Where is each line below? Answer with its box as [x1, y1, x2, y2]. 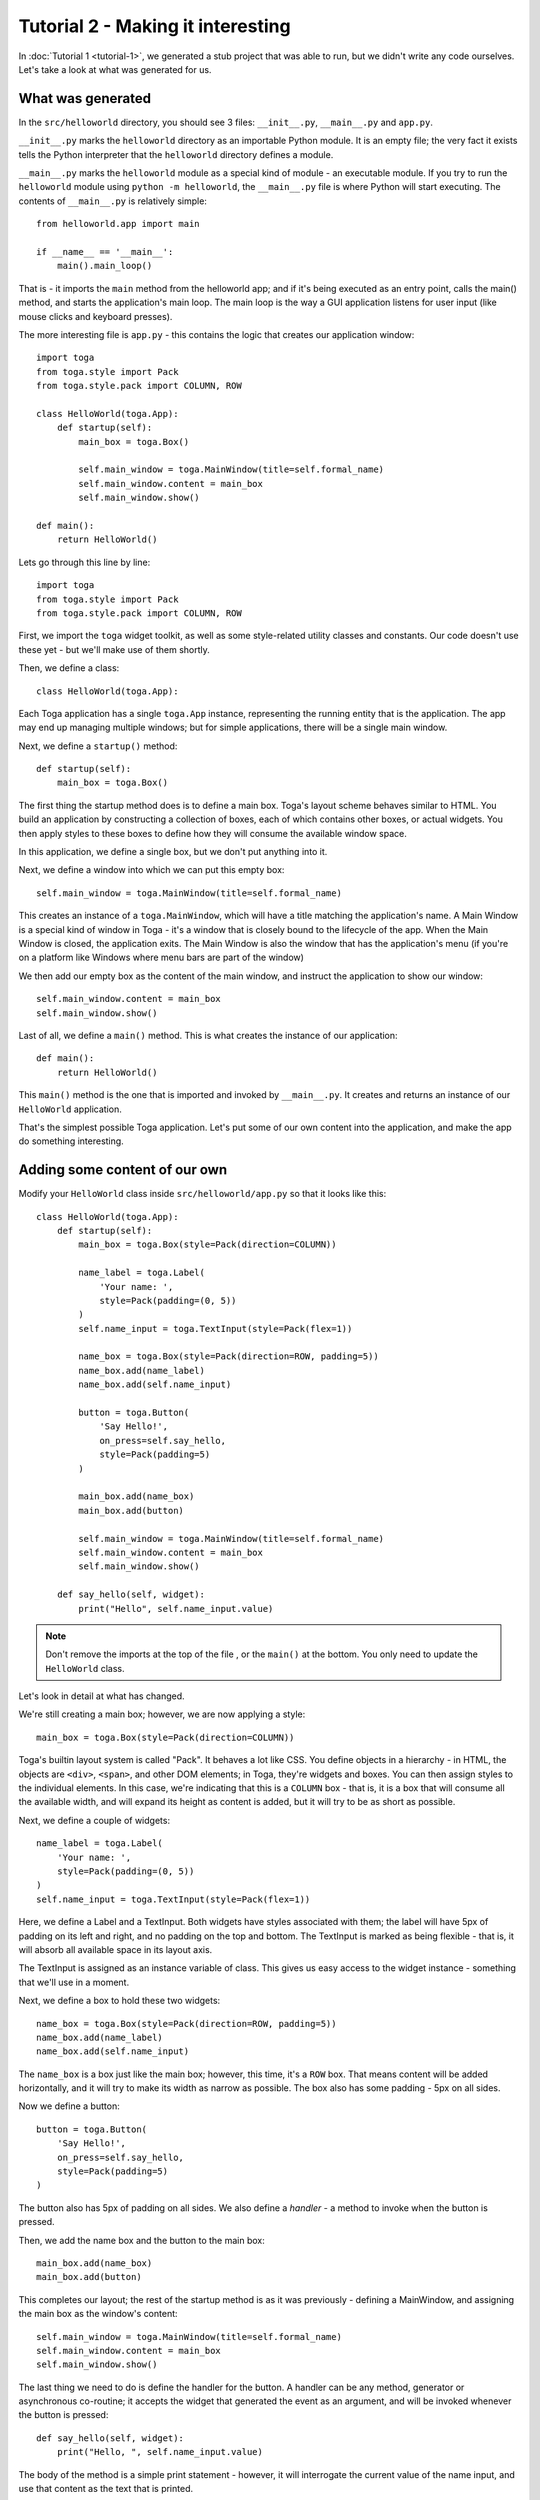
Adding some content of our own [18, 1161, 228, 1179]
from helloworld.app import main [36, 218, 200, 230]
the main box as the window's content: [18, 2308, 179, 2320]
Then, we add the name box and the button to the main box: [18, 2234, 265, 2246]
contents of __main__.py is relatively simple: [18, 195, 207, 207]
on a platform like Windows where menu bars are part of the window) [18, 951, 305, 964]
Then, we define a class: [18, 662, 120, 674]
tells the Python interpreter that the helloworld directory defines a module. [18, 148, 334, 160]
